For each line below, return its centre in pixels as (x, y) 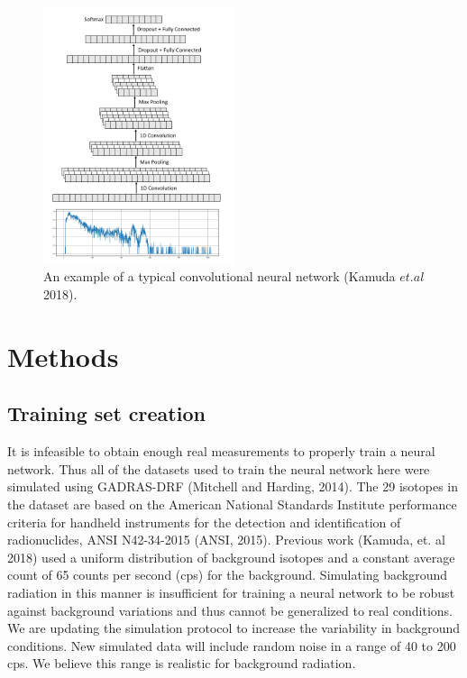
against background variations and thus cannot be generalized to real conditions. (230, 610)
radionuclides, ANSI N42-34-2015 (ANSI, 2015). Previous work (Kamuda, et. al (226, 540)
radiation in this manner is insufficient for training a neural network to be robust (231, 592)
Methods (63, 356)
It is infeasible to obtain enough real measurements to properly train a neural (221, 451)
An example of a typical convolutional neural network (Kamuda (220, 276)
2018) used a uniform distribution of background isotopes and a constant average (231, 557)
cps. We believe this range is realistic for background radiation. (182, 663)
